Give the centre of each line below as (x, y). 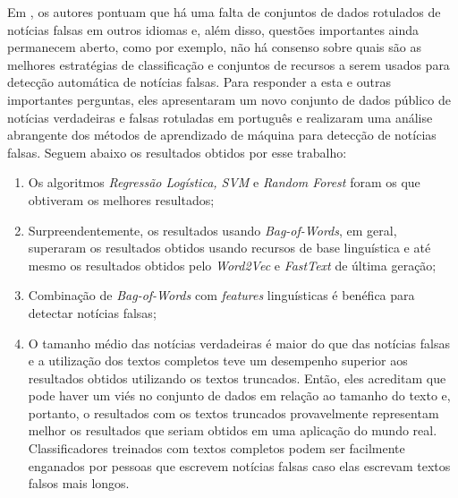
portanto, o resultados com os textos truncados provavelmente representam (233, 412)
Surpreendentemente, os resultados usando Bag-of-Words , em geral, (212, 230)
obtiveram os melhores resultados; (121, 199)
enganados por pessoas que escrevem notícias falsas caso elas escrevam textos (239, 465)
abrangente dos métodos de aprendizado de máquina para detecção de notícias (222, 135)
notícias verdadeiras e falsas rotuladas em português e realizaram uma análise (220, 117)
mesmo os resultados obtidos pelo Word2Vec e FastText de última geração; (232, 265)
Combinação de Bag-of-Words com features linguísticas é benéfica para (221, 295)
